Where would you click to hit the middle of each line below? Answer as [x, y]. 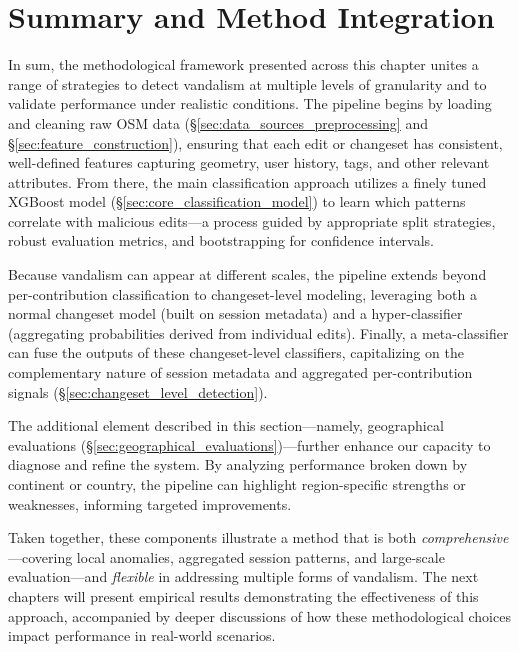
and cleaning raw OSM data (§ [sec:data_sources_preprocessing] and [218, 122]
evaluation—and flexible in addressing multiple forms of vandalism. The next [243, 576]
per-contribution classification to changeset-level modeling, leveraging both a [242, 293]
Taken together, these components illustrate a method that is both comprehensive [258, 537]
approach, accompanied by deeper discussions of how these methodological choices [259, 615]
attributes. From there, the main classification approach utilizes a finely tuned [247, 181]
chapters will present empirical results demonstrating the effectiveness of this [243, 595]
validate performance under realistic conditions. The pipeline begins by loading [250, 103]
